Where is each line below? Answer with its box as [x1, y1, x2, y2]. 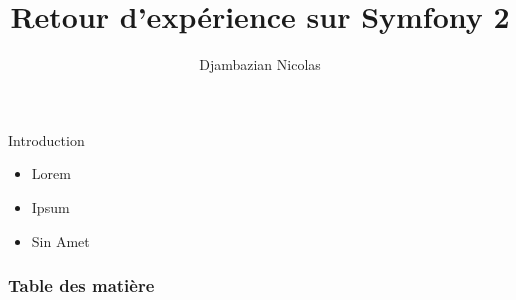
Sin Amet [31, 230, 90, 251]
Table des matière [8, 273, 155, 298]
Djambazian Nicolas [199, 54, 321, 75]
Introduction [8, 129, 85, 150]
